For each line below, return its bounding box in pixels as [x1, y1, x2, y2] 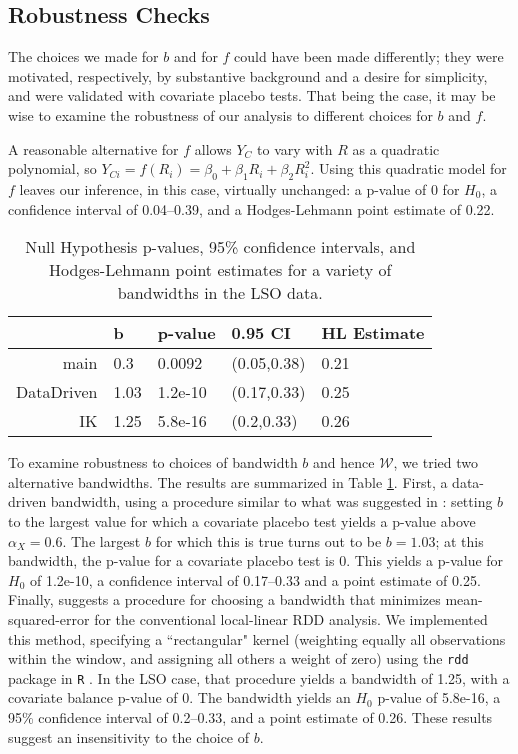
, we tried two [393, 452, 478, 473]
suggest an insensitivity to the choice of [8, 726, 250, 747]
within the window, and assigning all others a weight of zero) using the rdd [8, 648, 469, 669]
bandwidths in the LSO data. [117, 281, 323, 305]
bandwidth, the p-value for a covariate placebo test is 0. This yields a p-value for [8, 550, 504, 571]
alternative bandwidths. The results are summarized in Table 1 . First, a [8, 471, 448, 492]
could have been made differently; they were [234, 46, 504, 67]
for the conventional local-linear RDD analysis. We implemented [94, 608, 488, 629]
